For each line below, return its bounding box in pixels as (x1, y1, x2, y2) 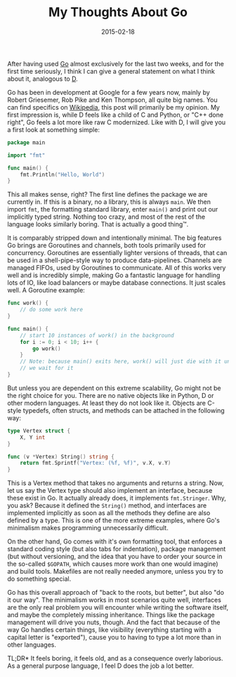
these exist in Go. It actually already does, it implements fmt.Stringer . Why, (7, 494, 226, 503)
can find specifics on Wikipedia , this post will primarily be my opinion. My (7, 103, 220, 111)
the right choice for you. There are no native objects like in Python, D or (7, 391, 214, 399)
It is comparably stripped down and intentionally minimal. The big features (7, 233, 222, 243)
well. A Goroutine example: (7, 286, 86, 295)
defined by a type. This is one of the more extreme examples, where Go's (7, 516, 220, 524)
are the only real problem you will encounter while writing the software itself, (7, 603, 229, 612)
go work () (32, 345, 61, 352)
